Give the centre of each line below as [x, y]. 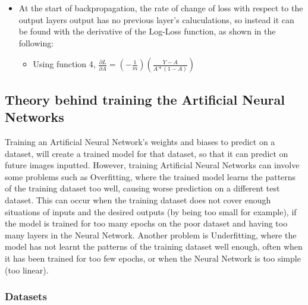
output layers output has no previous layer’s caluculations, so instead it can [156, 19]
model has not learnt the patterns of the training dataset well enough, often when [154, 246]
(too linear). [27, 270]
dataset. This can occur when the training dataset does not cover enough [138, 199]
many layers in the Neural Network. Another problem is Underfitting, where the [151, 235]
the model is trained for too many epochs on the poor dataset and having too [146, 223]
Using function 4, [64, 64]
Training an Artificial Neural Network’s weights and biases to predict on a [140, 141]
